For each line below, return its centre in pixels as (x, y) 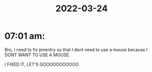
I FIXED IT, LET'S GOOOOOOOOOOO (42, 64)
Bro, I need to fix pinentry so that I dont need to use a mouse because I (76, 49)
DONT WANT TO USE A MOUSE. (37, 55)
